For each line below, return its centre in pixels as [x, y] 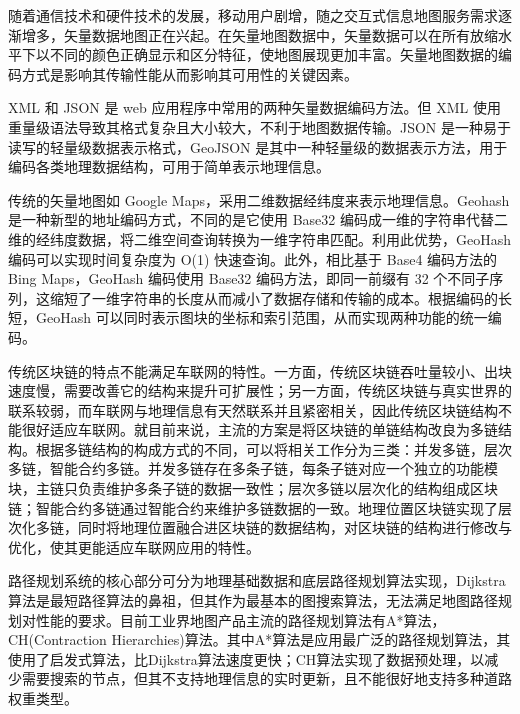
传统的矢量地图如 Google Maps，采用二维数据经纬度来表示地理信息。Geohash [259, 199]
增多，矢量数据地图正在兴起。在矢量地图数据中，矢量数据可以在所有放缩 [259, 34]
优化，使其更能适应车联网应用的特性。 [134, 546]
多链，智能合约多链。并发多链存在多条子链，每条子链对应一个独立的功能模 [253, 468]
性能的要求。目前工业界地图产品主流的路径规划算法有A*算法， [240, 619]
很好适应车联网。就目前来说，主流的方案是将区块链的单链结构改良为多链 [259, 429]
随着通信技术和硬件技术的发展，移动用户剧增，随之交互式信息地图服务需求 [253, 15]
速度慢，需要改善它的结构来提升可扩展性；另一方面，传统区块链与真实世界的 [260, 390]
